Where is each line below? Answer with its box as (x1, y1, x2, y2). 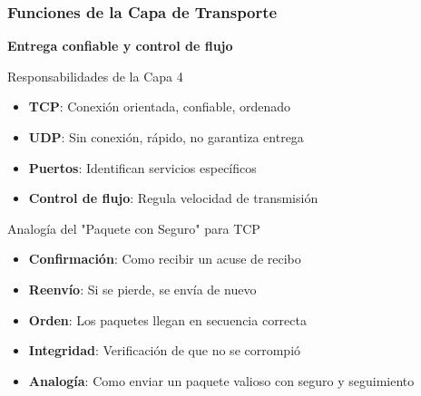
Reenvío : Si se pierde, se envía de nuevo (28, 279, 257, 298)
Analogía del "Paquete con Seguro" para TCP (7, 218, 260, 237)
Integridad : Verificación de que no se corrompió (28, 341, 301, 360)
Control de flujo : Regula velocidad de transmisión (28, 188, 318, 208)
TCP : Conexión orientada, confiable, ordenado (28, 97, 291, 116)
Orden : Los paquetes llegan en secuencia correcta (28, 310, 307, 329)
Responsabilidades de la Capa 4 (7, 66, 183, 85)
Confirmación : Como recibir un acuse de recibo (28, 249, 301, 268)
